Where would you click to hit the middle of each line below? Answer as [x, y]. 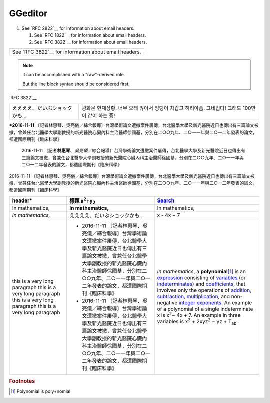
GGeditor [28, 13]
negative [167, 303]
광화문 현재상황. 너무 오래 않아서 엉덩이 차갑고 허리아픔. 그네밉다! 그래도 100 [166, 108]
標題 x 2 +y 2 [82, 200]
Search [166, 200]
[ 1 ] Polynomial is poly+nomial [41, 391]
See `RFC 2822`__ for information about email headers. [78, 28]
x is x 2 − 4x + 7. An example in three [199, 315]
